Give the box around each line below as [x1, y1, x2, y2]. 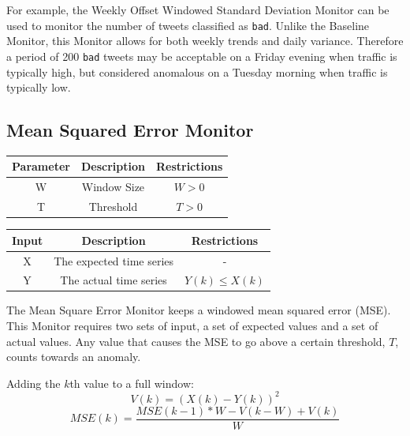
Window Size [81, 179, 145, 195]
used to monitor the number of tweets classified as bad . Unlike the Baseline [6, 17, 370, 33]
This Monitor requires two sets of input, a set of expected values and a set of [6, 318, 378, 334]
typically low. [6, 79, 71, 96]
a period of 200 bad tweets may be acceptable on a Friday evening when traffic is [6, 47, 397, 64]
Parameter [12, 158, 70, 175]
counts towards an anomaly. [6, 348, 141, 365]
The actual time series [60, 272, 167, 288]
